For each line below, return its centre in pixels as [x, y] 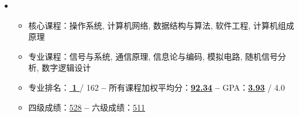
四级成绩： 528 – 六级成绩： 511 [87, 107]
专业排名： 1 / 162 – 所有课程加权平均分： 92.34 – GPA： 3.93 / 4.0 [157, 87]
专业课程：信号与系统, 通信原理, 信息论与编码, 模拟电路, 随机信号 [153, 56]
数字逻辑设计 [66, 68]
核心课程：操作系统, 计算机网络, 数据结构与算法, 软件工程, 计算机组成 [161, 25]
